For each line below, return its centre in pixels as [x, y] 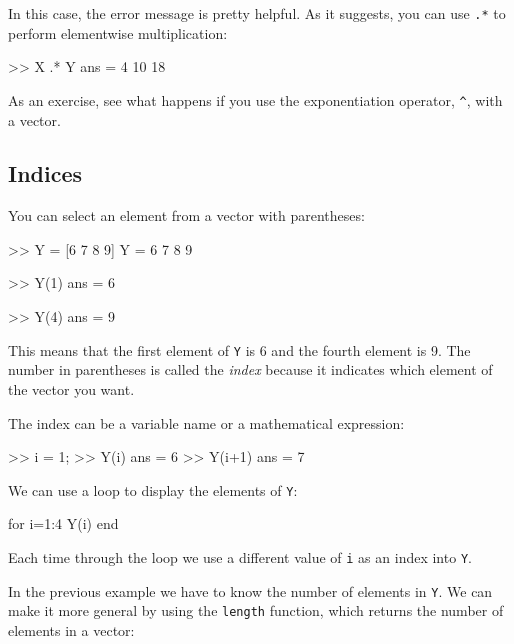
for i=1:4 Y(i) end [63, 523]
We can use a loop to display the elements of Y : [153, 489]
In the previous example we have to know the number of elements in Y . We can [250, 590]
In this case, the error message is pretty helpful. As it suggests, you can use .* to [257, 13]
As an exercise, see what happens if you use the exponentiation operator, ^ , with [255, 99]
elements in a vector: [71, 629]
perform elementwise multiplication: [118, 32]
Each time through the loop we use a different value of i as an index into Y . [240, 556]
